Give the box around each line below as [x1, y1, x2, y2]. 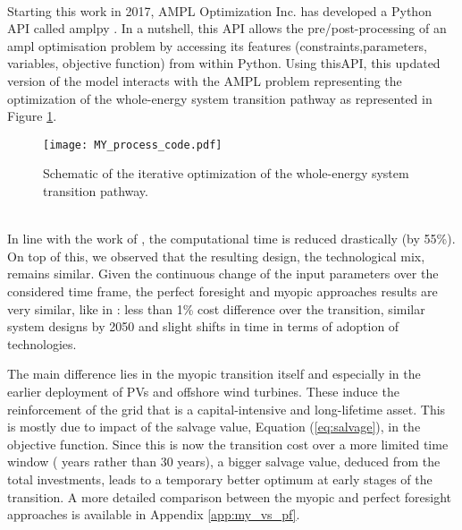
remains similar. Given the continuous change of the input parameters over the [7, 264, 439, 283]
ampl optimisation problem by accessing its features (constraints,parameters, [7, 36, 427, 55]
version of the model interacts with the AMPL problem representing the [7, 71, 402, 90]
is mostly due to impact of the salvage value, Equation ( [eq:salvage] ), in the [7, 417, 421, 436]
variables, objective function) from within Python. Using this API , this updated [7, 54, 441, 73]
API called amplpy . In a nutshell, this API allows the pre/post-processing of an [7, 19, 447, 38]
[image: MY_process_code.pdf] [43, 138, 223, 151]
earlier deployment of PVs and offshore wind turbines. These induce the [7, 381, 399, 400]
